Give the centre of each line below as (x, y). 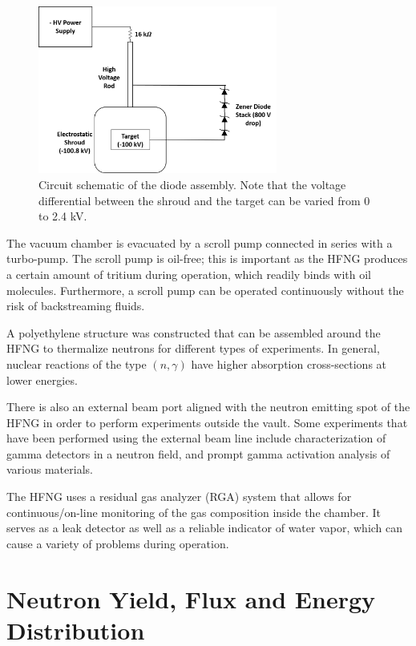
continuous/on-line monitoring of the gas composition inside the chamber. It (194, 512)
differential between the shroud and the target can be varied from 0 (204, 200)
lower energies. (42, 380)
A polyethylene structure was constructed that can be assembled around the (194, 332)
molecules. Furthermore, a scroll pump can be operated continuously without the (205, 290)
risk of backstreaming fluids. (76, 306)
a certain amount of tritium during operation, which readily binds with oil (189, 274)
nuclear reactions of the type (77, 363)
